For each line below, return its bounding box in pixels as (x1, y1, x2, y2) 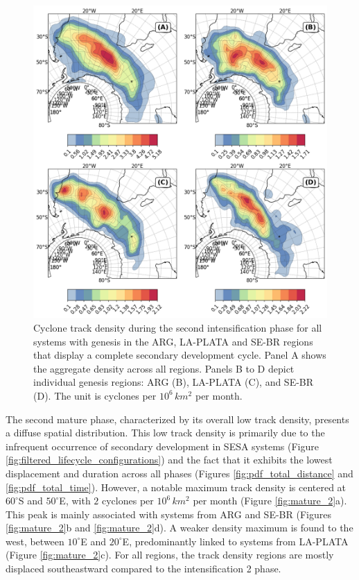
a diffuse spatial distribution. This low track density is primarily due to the (6, 425, 325, 440)
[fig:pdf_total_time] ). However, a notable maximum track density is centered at (6, 479, 347, 494)
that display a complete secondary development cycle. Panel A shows (33, 348, 326, 362)
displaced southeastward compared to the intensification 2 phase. (6, 561, 281, 576)
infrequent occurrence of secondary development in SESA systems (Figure (6, 438, 319, 453)
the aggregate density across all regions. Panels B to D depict (33, 361, 295, 375)
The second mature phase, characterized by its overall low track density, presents (6, 411, 349, 426)
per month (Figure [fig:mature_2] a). (193, 493, 347, 508)
